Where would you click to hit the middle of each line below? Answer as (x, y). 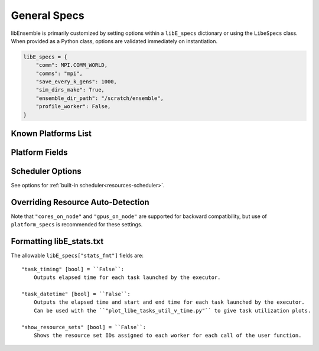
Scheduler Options (46, 171)
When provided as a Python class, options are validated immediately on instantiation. (114, 41)
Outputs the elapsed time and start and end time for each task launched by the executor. (169, 302)
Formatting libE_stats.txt (57, 241)
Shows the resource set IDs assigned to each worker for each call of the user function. (167, 335)
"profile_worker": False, (73, 107)
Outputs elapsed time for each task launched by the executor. (127, 277)
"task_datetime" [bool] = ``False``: (76, 294)
